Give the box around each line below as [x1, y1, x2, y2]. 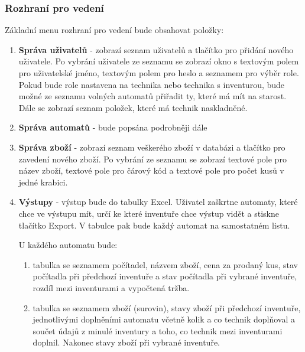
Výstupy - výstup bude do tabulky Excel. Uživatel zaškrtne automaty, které [18, 195, 298, 208]
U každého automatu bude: [18, 239, 118, 251]
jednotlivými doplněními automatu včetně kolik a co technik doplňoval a [33, 313, 295, 325]
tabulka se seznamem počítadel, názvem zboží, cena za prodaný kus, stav [33, 258, 298, 270]
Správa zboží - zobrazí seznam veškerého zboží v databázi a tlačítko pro [18, 141, 285, 153]
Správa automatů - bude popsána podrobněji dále [18, 121, 207, 133]
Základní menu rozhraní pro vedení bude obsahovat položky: [5, 24, 224, 36]
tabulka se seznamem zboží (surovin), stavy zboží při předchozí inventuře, [33, 301, 301, 314]
